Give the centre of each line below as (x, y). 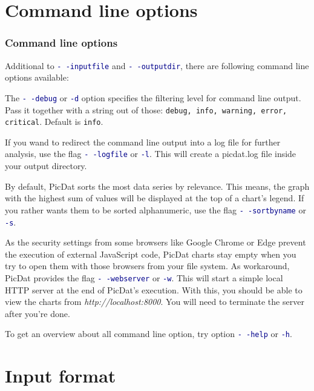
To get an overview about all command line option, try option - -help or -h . (149, 334)
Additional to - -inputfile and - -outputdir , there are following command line (157, 65)
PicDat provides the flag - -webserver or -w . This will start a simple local (144, 277)
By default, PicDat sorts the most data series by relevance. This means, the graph (157, 186)
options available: (37, 77)
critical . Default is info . (54, 122)
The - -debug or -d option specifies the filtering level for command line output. (153, 97)
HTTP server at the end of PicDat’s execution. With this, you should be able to (154, 289)
